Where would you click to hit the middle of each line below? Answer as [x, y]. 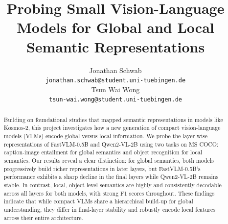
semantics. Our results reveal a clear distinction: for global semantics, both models [109, 161]
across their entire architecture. [43, 217]
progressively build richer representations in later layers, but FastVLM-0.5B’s [102, 168]
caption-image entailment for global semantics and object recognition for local [103, 152]
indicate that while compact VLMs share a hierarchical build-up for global [98, 201]
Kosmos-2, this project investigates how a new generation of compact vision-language [112, 128]
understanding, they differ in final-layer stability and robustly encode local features [109, 210]
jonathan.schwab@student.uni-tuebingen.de [115, 81]
